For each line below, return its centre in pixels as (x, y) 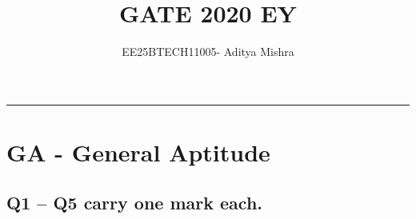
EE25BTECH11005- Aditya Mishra (208, 52)
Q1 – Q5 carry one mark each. (134, 203)
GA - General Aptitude (138, 151)
